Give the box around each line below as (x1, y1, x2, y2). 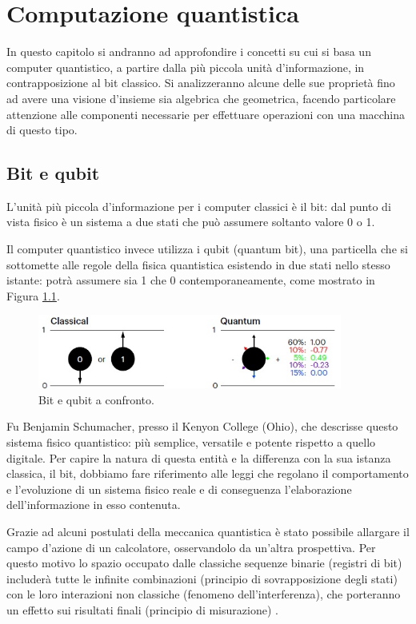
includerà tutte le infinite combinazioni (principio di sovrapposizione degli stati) (6, 570, 398, 586)
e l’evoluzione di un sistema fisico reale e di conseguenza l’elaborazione (6, 480, 352, 497)
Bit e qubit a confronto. (38, 391, 154, 407)
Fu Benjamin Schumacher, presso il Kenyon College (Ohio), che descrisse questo (6, 418, 398, 435)
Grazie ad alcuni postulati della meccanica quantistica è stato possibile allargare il (6, 523, 410, 539)
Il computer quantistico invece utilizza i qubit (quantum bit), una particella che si (6, 240, 408, 257)
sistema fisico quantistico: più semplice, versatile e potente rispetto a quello (6, 433, 376, 450)
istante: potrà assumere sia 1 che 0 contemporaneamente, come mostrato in (6, 272, 375, 288)
